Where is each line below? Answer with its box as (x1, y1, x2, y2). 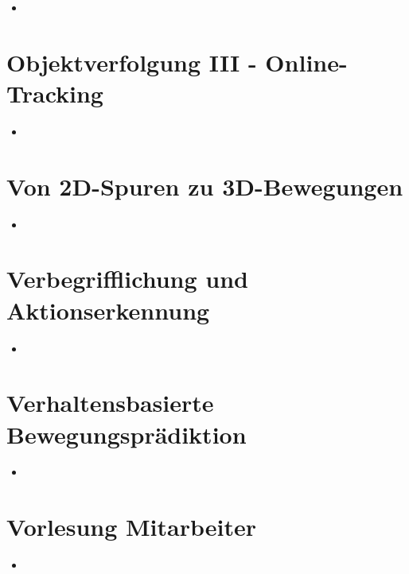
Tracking (6, 76, 103, 109)
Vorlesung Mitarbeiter (6, 510, 256, 543)
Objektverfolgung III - (6, 45, 257, 78)
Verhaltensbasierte (6, 386, 214, 419)
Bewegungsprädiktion (6, 417, 247, 450)
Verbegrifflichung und (6, 262, 248, 295)
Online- (265, 45, 348, 78)
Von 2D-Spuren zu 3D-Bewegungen (6, 169, 403, 202)
